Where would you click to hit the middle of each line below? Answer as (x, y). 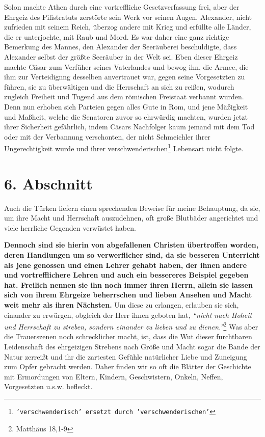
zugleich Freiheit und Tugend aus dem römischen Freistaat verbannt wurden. (124, 97)
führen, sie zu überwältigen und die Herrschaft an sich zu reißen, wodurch (119, 86)
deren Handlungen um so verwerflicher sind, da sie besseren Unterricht (132, 255)
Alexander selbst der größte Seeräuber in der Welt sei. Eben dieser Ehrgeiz (121, 56)
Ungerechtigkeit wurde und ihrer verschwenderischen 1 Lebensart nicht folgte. (124, 147)
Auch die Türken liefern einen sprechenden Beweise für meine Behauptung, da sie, (132, 208)
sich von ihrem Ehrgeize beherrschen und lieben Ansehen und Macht (128, 295)
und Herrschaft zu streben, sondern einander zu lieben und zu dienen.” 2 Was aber (131, 326)
